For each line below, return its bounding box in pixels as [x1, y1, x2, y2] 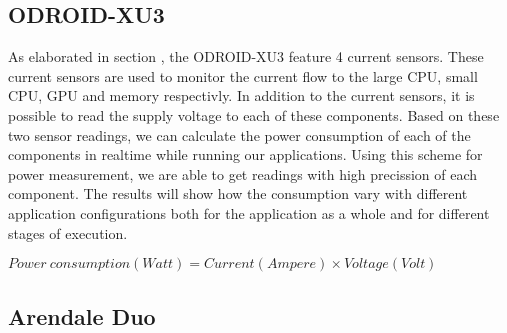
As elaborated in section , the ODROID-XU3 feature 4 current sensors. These [8, 46, 484, 67]
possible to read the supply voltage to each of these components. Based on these [8, 104, 500, 125]
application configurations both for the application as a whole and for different [8, 202, 490, 223]
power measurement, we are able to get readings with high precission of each [8, 163, 478, 184]
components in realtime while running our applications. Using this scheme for [8, 144, 483, 165]
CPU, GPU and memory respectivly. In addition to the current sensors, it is [8, 85, 475, 106]
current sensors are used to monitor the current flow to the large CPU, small [8, 65, 478, 86]
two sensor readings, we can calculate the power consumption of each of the [8, 124, 471, 145]
